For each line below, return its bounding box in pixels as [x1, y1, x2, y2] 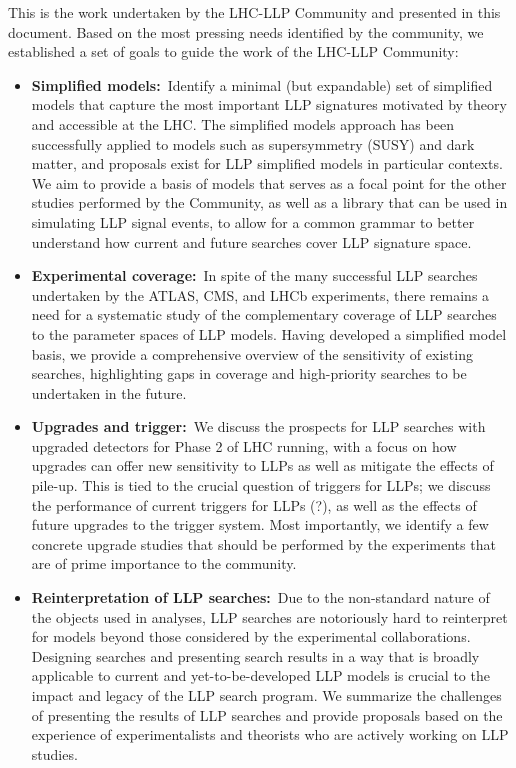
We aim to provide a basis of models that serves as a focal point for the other [31, 172, 507, 193]
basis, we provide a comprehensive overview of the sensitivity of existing [31, 343, 473, 364]
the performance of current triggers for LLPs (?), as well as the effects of [31, 494, 477, 515]
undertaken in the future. [31, 382, 187, 403]
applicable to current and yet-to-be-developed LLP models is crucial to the [31, 665, 490, 686]
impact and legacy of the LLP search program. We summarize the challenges [31, 685, 502, 705]
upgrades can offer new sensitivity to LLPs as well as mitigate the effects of [31, 455, 494, 476]
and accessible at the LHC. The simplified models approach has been [31, 113, 454, 134]
